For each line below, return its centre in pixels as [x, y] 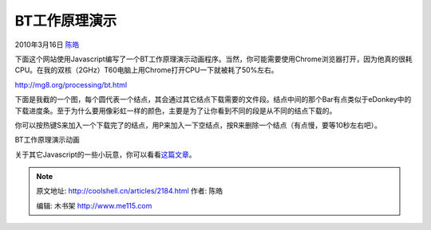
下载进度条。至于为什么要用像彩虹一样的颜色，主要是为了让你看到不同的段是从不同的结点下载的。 [176, 111]
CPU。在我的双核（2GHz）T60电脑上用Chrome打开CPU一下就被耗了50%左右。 [146, 70]
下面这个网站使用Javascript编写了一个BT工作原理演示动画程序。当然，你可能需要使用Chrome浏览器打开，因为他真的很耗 [214, 59]
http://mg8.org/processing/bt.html [71, 84]
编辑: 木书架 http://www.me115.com [94, 205]
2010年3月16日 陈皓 [47, 45]
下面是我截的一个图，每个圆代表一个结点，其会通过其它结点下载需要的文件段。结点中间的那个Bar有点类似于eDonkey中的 [213, 99]
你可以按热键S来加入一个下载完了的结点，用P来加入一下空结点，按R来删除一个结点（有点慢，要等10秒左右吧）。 [198, 125]
